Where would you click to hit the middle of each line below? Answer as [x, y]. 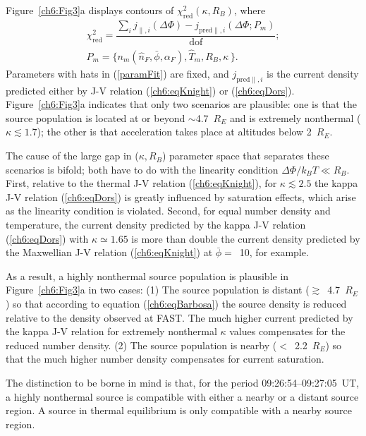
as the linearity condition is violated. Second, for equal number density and [168, 211]
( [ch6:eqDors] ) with [47, 238]
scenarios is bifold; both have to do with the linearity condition [142, 169]
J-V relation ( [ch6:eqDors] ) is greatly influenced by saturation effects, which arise [181, 196]
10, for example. [274, 252]
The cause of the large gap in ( [72, 156]
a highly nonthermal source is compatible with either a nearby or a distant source [182, 396]
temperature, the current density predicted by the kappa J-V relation [156, 225]
